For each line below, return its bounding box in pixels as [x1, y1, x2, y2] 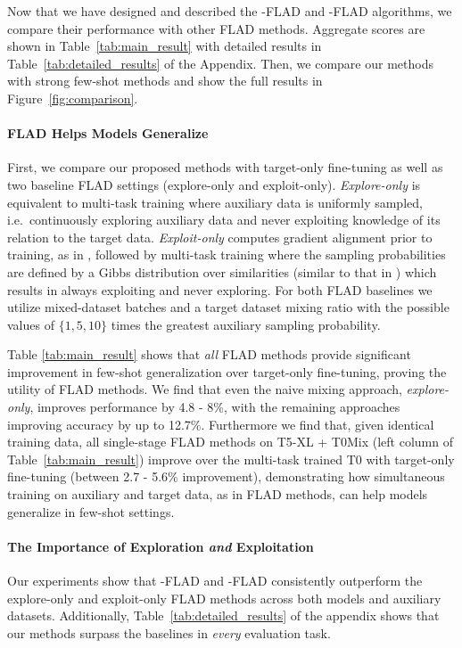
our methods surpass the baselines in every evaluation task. [7, 623, 331, 642]
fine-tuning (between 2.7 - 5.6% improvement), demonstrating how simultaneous [7, 467, 445, 486]
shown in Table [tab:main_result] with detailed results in [7, 37, 322, 55]
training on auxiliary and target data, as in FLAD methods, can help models [7, 485, 428, 504]
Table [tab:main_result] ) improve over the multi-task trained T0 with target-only [7, 449, 455, 468]
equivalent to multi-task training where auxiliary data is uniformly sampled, [7, 193, 423, 211]
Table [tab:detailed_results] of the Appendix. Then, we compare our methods [7, 53, 433, 72]
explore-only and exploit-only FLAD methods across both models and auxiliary [7, 588, 441, 607]
